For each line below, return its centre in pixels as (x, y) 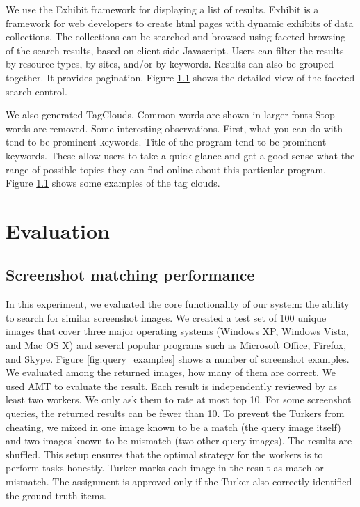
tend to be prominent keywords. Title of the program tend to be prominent (166, 142)
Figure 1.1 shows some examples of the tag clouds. (113, 183)
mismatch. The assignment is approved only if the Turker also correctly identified (179, 482)
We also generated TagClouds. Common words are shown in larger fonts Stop (170, 115)
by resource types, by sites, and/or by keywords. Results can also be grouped (170, 64)
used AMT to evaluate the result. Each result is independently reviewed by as (172, 385)
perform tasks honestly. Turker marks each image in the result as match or (165, 468)
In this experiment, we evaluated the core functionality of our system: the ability (178, 304)
